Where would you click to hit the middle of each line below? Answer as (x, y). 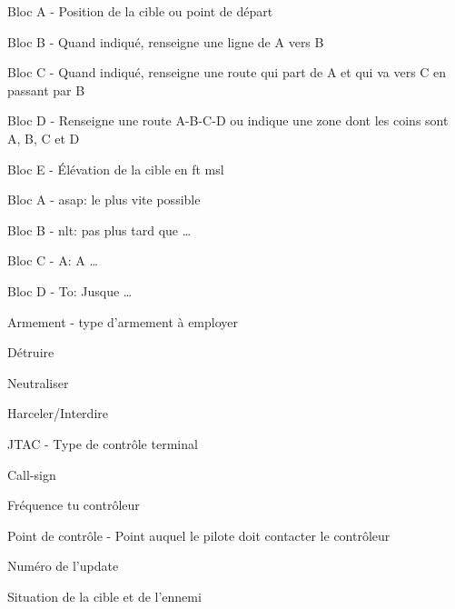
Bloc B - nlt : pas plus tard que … (99, 230)
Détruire (31, 352)
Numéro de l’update (63, 566)
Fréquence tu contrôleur (74, 505)
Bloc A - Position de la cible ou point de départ (140, 11)
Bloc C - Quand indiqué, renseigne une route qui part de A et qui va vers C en (227, 72)
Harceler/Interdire (58, 413)
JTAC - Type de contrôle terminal (103, 443)
